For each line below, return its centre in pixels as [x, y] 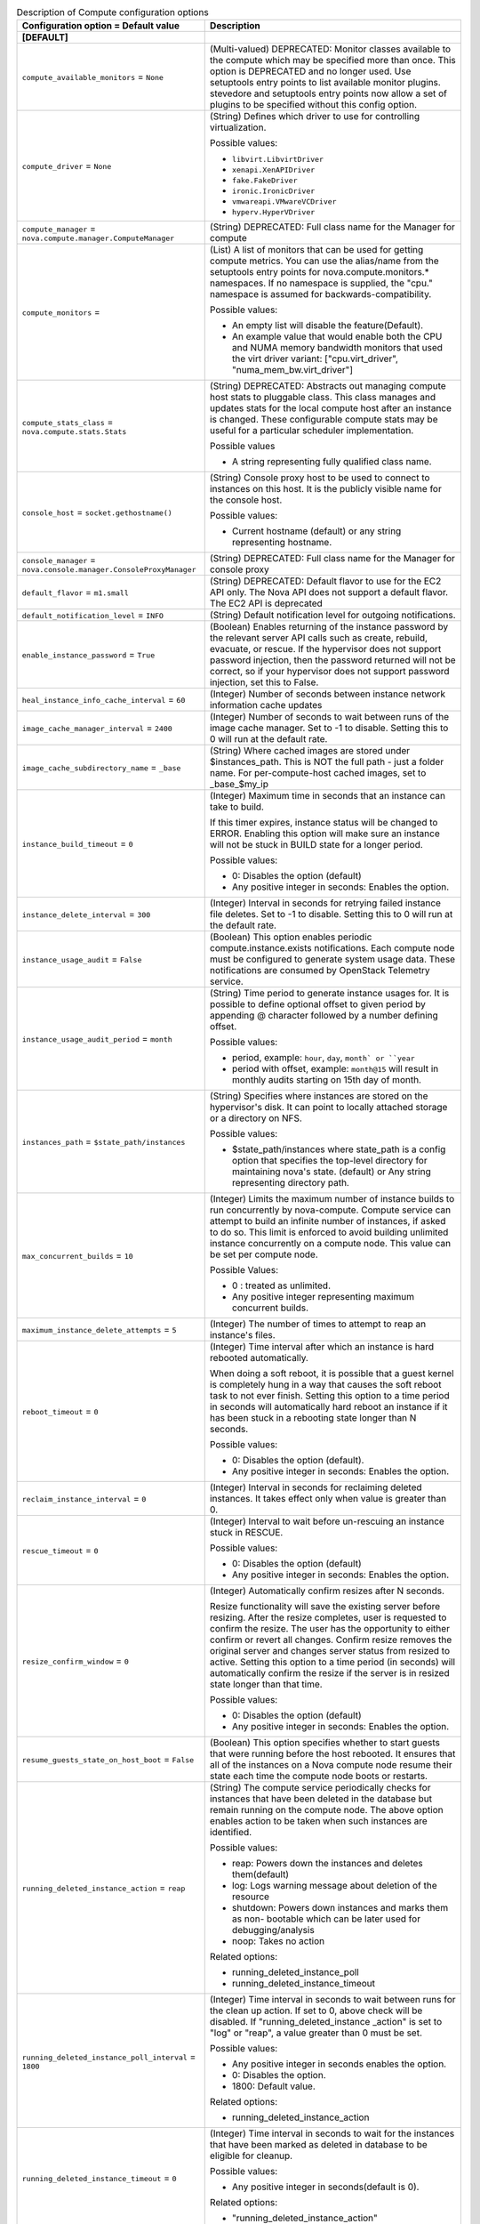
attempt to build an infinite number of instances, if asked [328, 1221]
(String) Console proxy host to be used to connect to [320, 478]
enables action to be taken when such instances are [318, 1821]
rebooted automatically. [259, 1358]
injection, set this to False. [264, 682]
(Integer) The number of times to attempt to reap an [318, 1324]
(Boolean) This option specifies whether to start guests [324, 1743]
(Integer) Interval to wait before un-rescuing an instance [327, 1521]
